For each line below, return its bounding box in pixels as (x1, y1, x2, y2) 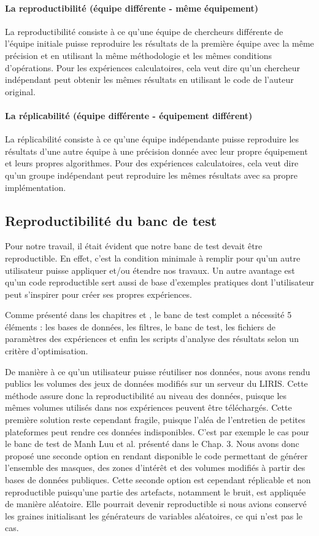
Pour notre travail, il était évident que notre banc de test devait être (5, 239, 263, 252)
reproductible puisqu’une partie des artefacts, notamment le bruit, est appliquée (5, 485, 306, 498)
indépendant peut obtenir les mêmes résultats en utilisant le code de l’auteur (5, 73, 294, 86)
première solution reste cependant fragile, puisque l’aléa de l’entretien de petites (5, 413, 306, 426)
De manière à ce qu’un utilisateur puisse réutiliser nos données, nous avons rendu (5, 365, 310, 378)
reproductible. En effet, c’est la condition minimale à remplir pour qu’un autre (5, 251, 301, 264)
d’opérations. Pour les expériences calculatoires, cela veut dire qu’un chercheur (5, 61, 301, 74)
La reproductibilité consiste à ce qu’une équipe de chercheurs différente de (5, 25, 283, 37)
